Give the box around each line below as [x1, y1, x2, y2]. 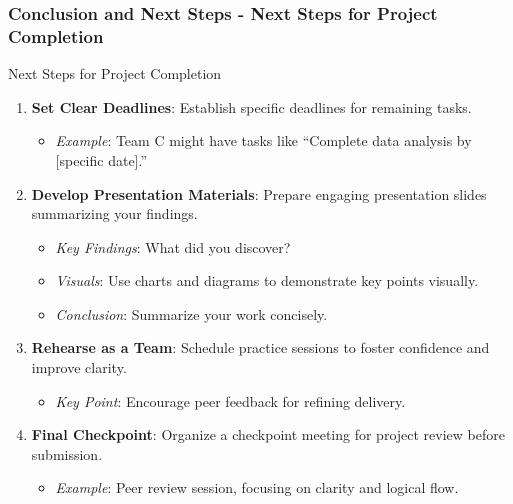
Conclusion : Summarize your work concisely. [55, 303, 328, 324]
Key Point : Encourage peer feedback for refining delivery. [55, 390, 406, 411]
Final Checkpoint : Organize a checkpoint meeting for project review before [31, 424, 505, 445]
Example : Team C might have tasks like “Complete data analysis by [55, 130, 472, 151]
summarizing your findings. [31, 203, 198, 224]
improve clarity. [31, 357, 127, 378]
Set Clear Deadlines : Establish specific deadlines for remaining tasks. [31, 96, 472, 117]
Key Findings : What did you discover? [55, 236, 291, 257]
